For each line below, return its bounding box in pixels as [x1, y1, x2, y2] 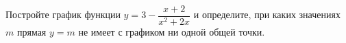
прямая [16, 25, 47, 39]
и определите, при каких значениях [193, 7, 341, 21]
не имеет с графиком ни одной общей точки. [78, 25, 265, 39]
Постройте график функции [5, 7, 121, 21]
